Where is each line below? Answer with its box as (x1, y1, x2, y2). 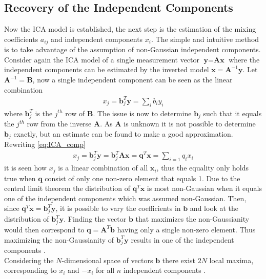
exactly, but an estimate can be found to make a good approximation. (13, 128, 233, 139)
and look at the (190, 203, 238, 213)
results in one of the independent (131, 234, 234, 245)
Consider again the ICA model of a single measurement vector (4, 54, 200, 65)
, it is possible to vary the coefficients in (55, 203, 181, 213)
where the (229, 54, 260, 65)
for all (95, 265, 115, 275)
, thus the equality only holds (156, 162, 249, 173)
